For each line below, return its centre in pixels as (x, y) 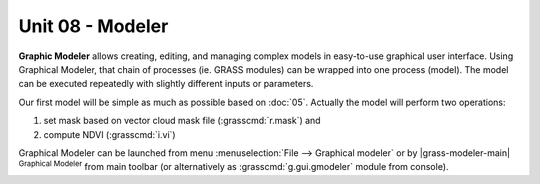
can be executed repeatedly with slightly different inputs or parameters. (166, 84)
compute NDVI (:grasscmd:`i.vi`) (109, 134)
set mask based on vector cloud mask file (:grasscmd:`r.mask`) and (182, 121)
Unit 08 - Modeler (93, 26)
